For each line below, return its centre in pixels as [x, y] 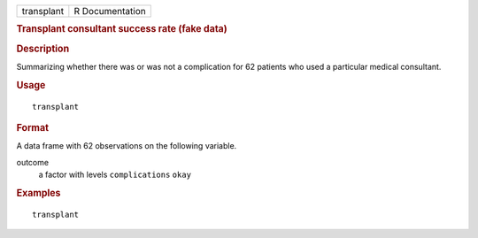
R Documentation [110, 11]
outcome [32, 162]
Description [43, 49]
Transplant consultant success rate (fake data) [122, 29]
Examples [39, 193]
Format [32, 127]
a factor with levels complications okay [115, 175]
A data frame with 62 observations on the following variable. [127, 146]
